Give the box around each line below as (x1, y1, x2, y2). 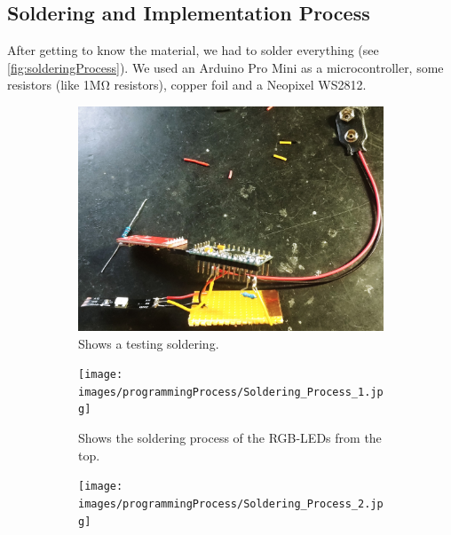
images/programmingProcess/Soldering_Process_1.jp (78, 385, 384, 398)
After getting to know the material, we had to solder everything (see (7, 41, 379, 59)
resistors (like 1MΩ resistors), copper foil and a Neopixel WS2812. (7, 75, 367, 94)
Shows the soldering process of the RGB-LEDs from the (78, 429, 382, 447)
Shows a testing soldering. (78, 334, 219, 352)
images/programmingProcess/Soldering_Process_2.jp (78, 497, 384, 510)
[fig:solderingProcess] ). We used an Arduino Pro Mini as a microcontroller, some (7, 58, 444, 76)
